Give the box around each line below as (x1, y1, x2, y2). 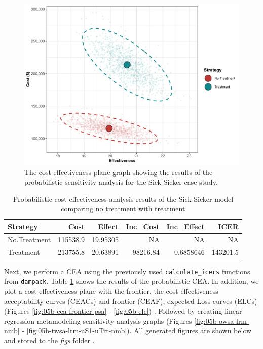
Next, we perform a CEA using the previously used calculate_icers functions (4, 266, 250, 276)
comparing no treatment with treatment (61, 203, 185, 214)
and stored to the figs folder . (4, 335, 95, 346)
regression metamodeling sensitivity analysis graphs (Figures (4, 315, 192, 326)
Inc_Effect (166, 221, 205, 231)
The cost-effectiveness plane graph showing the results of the (24, 166, 213, 177)
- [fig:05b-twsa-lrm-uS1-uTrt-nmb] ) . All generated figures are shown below (22, 325, 252, 336)
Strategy (8, 221, 38, 231)
